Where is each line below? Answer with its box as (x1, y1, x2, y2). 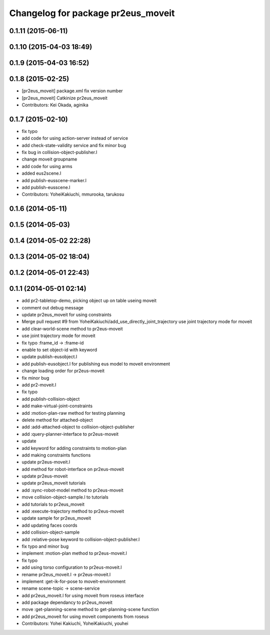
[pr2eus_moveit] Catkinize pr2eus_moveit (21, 95, 107, 101)
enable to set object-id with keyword (21, 347, 97, 353)
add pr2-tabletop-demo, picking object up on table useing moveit (21, 297, 157, 303)
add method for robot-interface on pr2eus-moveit (21, 466, 124, 472)
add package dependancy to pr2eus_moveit (21, 599, 112, 605)
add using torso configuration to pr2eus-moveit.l (21, 564, 122, 570)
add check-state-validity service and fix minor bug (21, 142, 126, 148)
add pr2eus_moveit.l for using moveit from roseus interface (21, 592, 144, 598)
